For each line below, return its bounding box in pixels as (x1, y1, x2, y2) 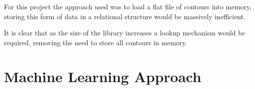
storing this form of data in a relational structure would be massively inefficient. (4, 11, 246, 21)
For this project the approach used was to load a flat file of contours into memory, (4, 1, 252, 11)
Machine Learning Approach (4, 66, 201, 86)
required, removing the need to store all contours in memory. (4, 37, 188, 47)
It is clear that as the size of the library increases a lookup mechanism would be (4, 28, 245, 38)
